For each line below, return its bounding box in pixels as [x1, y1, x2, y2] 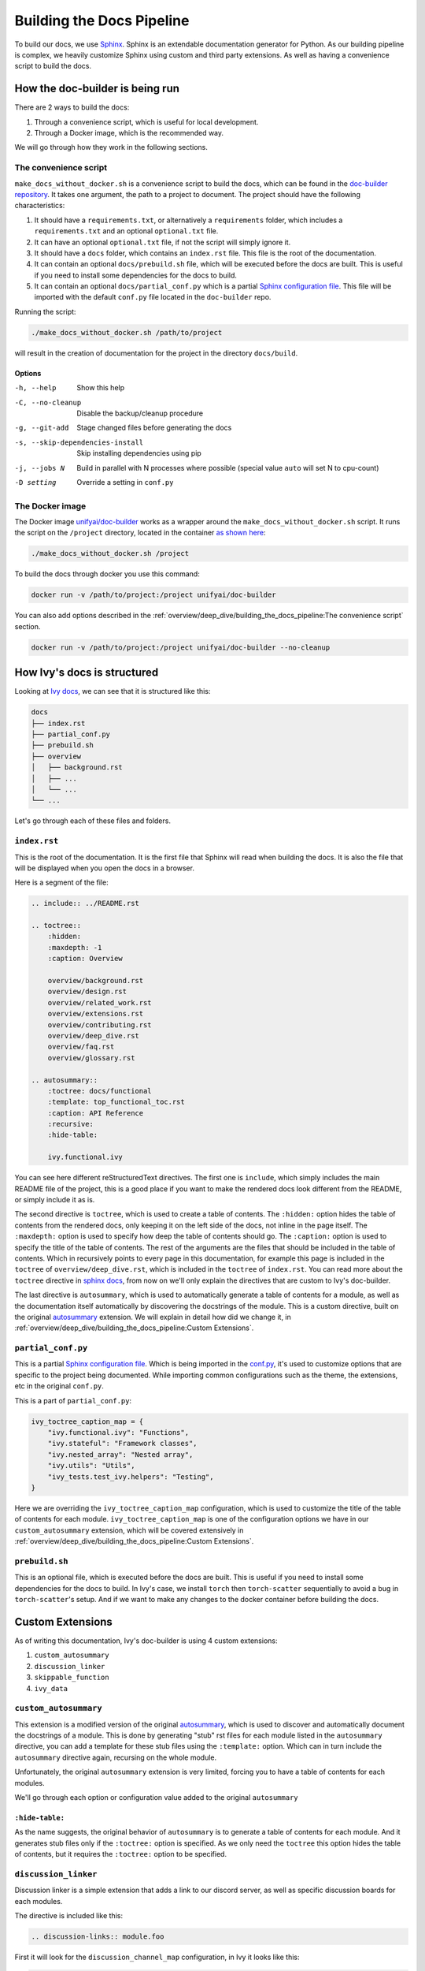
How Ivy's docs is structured [14, 666, 159, 680]
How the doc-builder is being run [14, 82, 180, 95]
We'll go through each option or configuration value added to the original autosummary [14, 1793, 298, 1801]
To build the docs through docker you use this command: [14, 569, 200, 579]
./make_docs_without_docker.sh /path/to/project [31, 328, 223, 337]
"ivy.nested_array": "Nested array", [47, 1450, 194, 1459]
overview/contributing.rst [47, 1020, 153, 1029]
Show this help [76, 383, 125, 393]
